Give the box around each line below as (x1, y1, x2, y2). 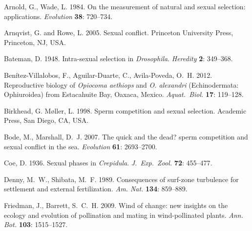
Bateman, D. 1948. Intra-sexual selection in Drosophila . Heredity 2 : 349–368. (4, 53, 233, 64)
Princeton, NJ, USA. (4, 37, 66, 47)
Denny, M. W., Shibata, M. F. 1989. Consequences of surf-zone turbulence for (4, 174, 239, 184)
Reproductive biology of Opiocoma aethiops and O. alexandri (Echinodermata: (4, 79, 239, 90)
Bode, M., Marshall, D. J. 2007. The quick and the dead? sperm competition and (4, 131, 248, 141)
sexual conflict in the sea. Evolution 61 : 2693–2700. (4, 141, 157, 151)
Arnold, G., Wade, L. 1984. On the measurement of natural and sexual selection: (4, 1, 246, 11)
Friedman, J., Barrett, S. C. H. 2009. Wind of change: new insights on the (4, 200, 228, 210)
